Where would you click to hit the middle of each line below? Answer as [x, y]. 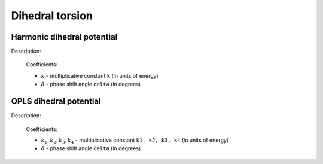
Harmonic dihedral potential [64, 37]
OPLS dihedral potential [56, 101]
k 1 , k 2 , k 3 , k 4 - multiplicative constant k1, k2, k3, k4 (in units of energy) [135, 141]
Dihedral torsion [52, 16]
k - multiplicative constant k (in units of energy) [100, 75]
